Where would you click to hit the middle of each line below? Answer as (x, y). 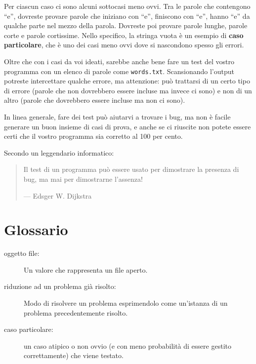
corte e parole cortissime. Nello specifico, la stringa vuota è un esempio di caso (124, 35)
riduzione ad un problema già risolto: (60, 286)
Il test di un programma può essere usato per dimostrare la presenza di (131, 169)
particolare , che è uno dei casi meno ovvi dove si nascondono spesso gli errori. (124, 45)
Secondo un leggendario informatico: (59, 152)
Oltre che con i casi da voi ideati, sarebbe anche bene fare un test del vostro (119, 61)
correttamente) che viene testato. (74, 355)
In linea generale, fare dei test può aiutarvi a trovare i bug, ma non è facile (117, 117)
